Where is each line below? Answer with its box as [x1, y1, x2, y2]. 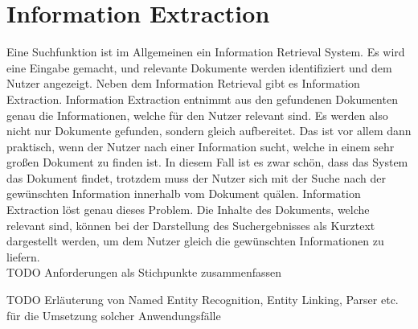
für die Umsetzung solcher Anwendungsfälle [6, 306, 221, 323]
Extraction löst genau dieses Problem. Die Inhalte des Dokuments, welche [6, 201, 370, 218]
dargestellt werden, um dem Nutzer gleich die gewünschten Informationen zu [6, 232, 384, 249]
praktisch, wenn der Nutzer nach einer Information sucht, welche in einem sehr [6, 138, 395, 154]
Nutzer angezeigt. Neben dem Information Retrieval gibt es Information [6, 75, 360, 92]
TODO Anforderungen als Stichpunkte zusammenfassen [6, 264, 282, 281]
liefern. [6, 248, 40, 265]
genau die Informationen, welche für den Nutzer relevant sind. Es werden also [6, 106, 388, 123]
